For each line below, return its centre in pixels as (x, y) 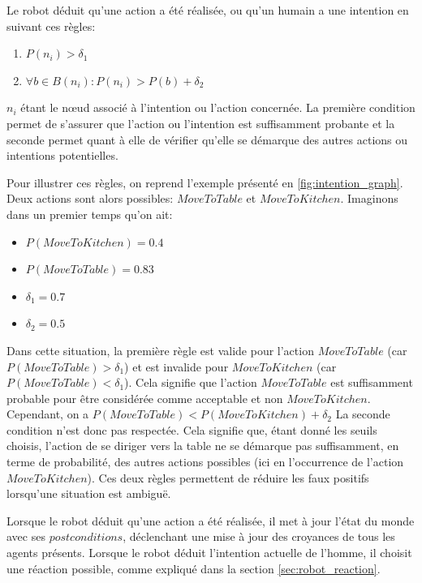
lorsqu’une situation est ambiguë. (89, 493)
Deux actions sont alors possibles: (90, 198)
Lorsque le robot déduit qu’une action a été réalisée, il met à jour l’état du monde (211, 520)
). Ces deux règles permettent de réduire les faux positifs (228, 477)
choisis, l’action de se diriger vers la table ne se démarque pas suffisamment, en (203, 446)
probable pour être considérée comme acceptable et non (145, 398)
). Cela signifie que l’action (191, 382)
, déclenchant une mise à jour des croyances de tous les (259, 536)
